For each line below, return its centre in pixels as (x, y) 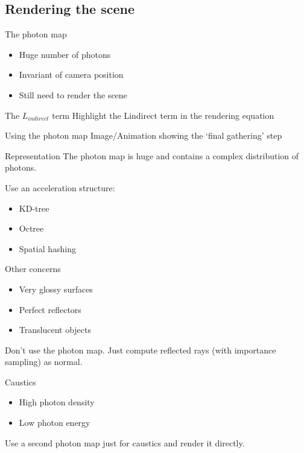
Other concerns (33, 269)
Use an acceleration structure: (60, 187)
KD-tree (34, 208)
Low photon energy (55, 423)
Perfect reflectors (50, 309)
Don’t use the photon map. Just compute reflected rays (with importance (141, 350)
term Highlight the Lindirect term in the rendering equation (163, 115)
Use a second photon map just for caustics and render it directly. (125, 442)
